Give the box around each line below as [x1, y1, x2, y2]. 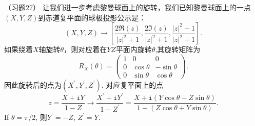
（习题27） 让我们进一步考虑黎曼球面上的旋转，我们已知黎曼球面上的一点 [4, 2, 251, 12]
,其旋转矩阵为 [155, 44, 201, 55]
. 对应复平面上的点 [101, 79, 164, 90]
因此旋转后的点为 [4, 79, 62, 90]
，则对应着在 [64, 44, 107, 55]
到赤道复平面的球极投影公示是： [38, 12, 146, 22]
